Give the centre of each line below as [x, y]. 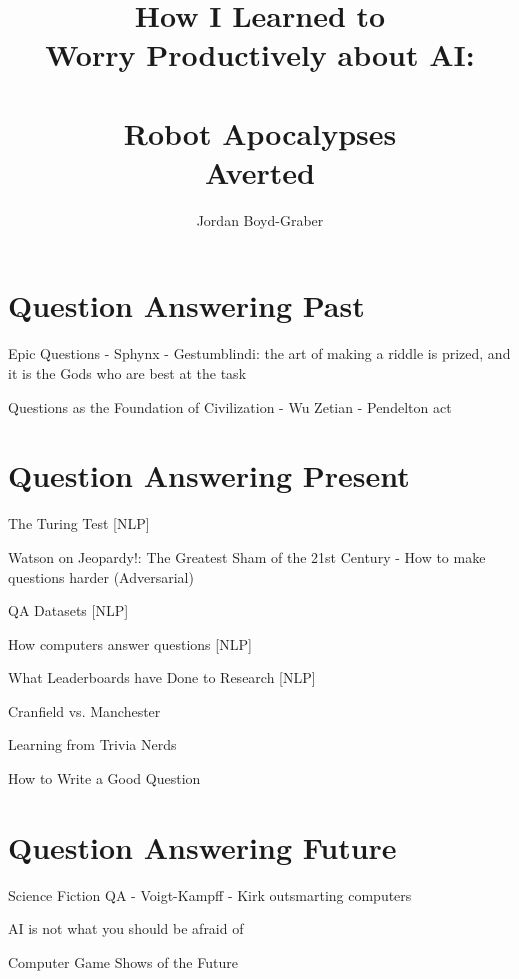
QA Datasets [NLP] [68, 610]
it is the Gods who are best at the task [127, 373]
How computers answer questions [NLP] [130, 643]
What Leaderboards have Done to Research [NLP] [162, 677]
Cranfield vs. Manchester [84, 710]
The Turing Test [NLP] [79, 523]
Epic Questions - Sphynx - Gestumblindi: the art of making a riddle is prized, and [259, 353]
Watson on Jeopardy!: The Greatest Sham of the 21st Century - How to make [247, 556]
